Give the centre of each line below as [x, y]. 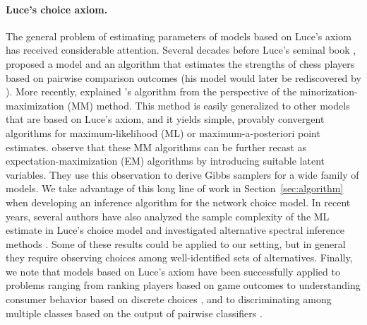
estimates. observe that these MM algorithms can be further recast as [156, 147]
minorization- [329, 91]
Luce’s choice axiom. [57, 9]
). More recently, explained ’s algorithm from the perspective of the [151, 91]
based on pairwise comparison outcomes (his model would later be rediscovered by [183, 77]
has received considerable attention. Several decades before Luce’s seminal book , [181, 50]
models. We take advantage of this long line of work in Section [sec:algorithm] [175, 188]
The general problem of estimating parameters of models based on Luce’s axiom [179, 36]
